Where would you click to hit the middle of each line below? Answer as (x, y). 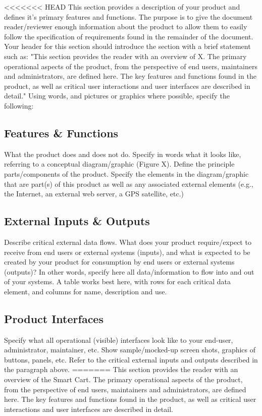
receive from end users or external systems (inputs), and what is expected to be (127, 252)
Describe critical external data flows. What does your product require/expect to (128, 242)
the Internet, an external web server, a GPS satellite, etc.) (94, 194)
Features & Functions (61, 133)
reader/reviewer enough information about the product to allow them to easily (126, 27)
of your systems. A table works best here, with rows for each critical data (118, 281)
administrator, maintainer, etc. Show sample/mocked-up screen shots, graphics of (130, 350)
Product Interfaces (54, 318)
